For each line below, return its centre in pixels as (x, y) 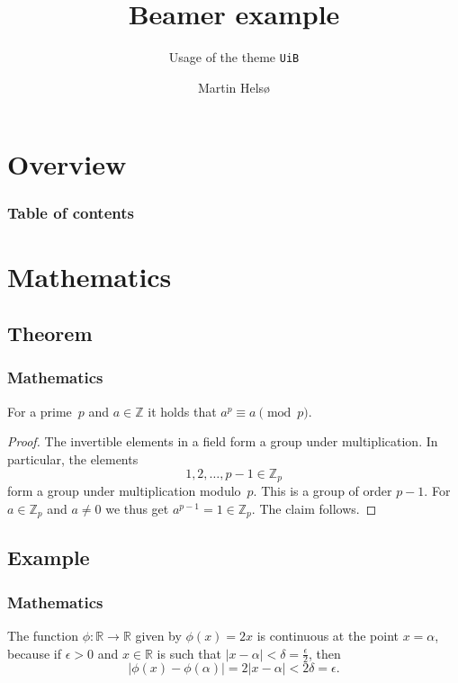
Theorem (50, 333)
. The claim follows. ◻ (314, 508)
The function (43, 636)
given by (158, 636)
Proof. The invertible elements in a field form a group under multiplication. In (223, 441)
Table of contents (71, 213)
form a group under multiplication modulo (124, 491)
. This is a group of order (323, 491)
